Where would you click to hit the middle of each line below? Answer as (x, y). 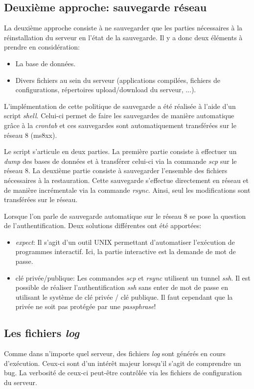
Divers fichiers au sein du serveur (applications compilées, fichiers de (118, 80)
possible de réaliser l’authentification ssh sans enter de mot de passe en (122, 287)
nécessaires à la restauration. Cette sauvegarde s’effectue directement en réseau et (126, 180)
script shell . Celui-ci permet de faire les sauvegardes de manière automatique (119, 116)
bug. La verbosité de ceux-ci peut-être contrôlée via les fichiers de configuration (123, 373)
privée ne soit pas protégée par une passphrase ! (86, 306)
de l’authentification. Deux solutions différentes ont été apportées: (103, 225)
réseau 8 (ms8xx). (31, 135)
